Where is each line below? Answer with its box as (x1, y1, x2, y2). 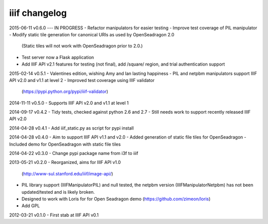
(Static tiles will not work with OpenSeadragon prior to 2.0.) (21, 43, 143, 49)
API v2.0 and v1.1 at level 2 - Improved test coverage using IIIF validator (9, 77, 155, 83)
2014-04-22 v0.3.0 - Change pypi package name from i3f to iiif (9, 150, 138, 156)
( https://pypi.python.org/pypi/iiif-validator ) (21, 88, 109, 94)
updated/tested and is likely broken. (21, 189, 95, 195)
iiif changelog (9, 7, 67, 18)
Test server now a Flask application (21, 54, 94, 60)
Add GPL (21, 203, 40, 209)
